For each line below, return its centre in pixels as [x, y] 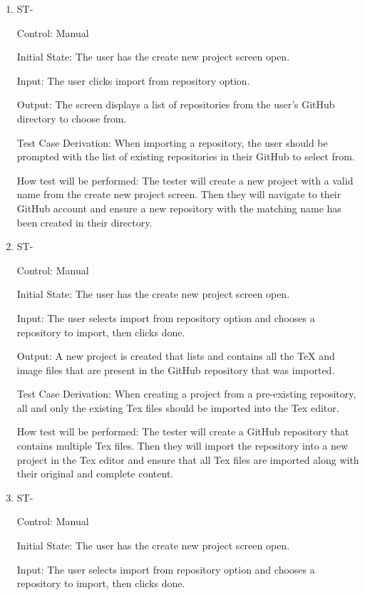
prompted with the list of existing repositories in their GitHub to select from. [186, 156]
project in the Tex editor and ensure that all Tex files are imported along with [188, 459]
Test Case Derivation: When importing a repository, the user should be [172, 142]
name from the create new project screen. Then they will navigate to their [179, 194]
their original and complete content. [95, 474]
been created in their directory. [84, 222]
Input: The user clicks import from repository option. [133, 80]
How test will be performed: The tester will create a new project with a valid [185, 180]
